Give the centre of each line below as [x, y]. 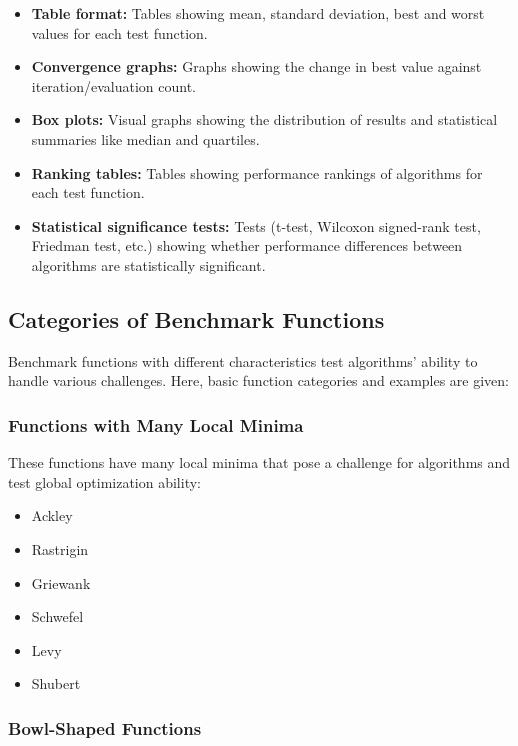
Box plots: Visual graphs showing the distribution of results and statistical [264, 119]
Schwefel [57, 616]
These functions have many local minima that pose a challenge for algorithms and [259, 462]
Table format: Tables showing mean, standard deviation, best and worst [258, 13]
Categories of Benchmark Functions [196, 318]
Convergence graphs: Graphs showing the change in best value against [256, 66]
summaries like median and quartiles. [145, 138]
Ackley [52, 515]
